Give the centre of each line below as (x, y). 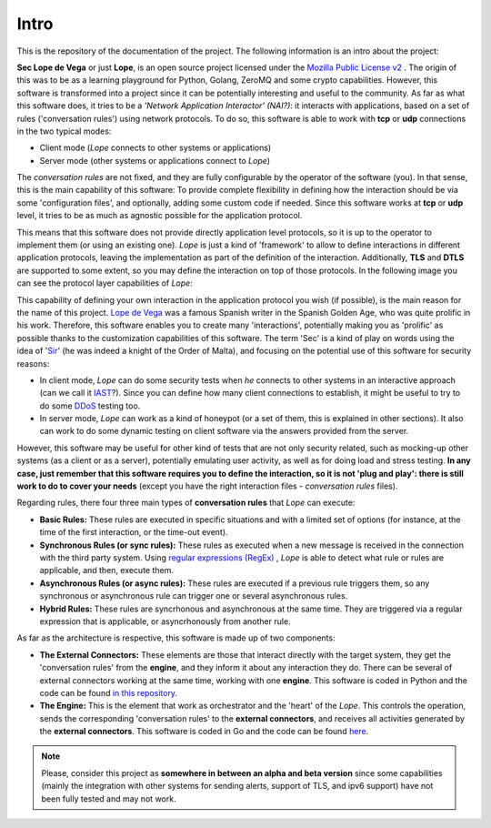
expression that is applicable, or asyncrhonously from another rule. (165, 621)
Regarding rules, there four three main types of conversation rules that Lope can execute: (186, 503)
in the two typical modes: (64, 131)
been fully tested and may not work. (109, 798)
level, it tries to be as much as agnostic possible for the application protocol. (160, 216)
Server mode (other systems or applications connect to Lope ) (155, 160)
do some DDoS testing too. (90, 406)
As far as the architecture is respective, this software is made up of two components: (176, 638)
